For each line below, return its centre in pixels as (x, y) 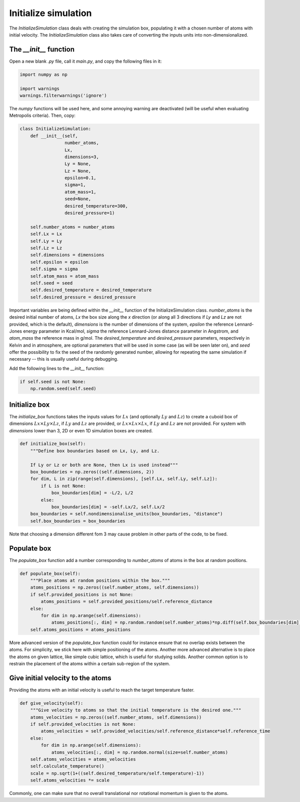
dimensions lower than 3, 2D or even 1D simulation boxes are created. (81, 430)
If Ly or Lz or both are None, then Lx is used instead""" (104, 465)
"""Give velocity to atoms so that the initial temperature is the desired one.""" (136, 710)
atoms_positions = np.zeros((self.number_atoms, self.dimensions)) (115, 588)
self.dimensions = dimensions (67, 255)
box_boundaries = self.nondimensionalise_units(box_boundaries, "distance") (126, 514)
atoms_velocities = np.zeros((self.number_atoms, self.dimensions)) (116, 717)
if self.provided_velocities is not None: (83, 724)
